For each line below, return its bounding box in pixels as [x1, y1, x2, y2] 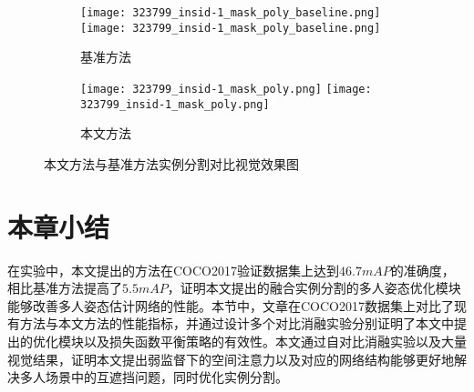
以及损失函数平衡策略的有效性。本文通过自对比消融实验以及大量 [83, 331, 467, 350]
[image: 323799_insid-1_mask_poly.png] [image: [80, 82, 372, 95]
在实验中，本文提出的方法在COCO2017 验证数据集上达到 [7, 260, 339, 279]
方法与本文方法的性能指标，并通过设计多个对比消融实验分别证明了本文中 [19, 314, 454, 333]
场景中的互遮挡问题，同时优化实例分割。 [45, 367, 288, 387]
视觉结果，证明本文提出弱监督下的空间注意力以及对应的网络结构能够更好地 [7, 349, 454, 368]
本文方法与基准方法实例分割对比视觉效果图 [44, 154, 299, 173]
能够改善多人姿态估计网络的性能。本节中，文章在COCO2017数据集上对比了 [7, 296, 454, 315]
